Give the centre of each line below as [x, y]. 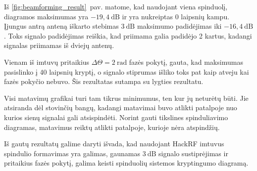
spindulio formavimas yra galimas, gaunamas [72, 153]
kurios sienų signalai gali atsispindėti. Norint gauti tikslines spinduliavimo [116, 117]
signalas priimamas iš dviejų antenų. [59, 45]
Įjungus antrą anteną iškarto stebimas [61, 26]
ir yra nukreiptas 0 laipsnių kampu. [176, 16]
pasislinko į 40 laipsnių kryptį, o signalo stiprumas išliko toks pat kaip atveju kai [127, 71]
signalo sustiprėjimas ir [193, 153]
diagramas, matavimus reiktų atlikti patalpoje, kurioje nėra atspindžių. [112, 127]
